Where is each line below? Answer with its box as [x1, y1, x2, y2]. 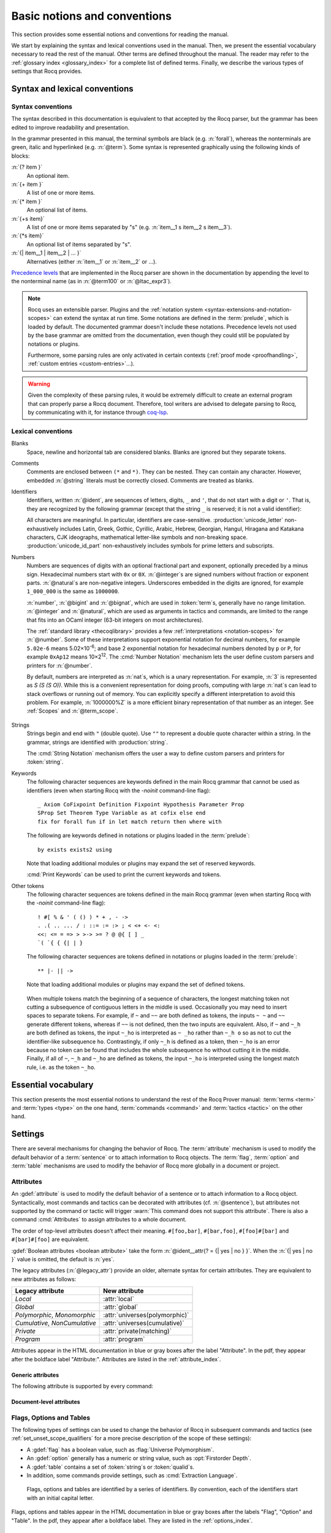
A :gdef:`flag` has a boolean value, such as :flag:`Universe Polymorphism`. [26, 1446, 215, 1453]
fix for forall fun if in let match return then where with [37, 818, 222, 825]
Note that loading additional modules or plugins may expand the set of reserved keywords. [26, 859, 256, 867]
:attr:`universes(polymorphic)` [103, 1311, 189, 1320]
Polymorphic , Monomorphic [15, 1311, 96, 1320]
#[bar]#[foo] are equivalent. [11, 1236, 89, 1243]
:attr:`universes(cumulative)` [103, 1319, 185, 1328]
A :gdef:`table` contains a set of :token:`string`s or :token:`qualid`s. [26, 1463, 194, 1470]
